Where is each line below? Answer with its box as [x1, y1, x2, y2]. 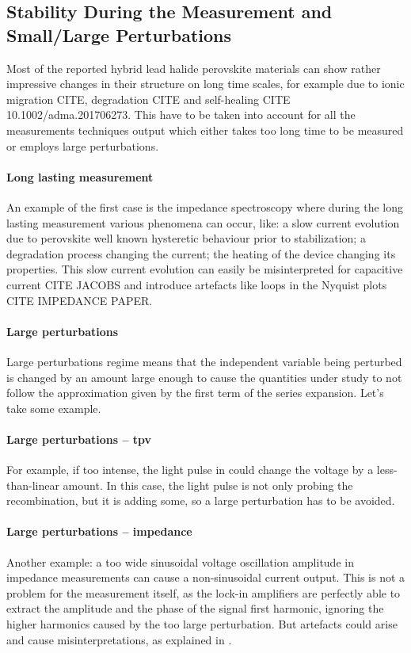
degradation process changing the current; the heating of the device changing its [6, 245, 396, 262]
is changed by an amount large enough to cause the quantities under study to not [6, 369, 402, 385]
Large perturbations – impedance [6, 523, 192, 540]
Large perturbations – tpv [6, 430, 152, 447]
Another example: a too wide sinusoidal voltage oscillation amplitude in [6, 553, 354, 570]
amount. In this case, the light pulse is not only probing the [63, 476, 353, 493]
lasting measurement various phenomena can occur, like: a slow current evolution [6, 214, 400, 231]
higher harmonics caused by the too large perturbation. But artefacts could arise [6, 616, 398, 632]
